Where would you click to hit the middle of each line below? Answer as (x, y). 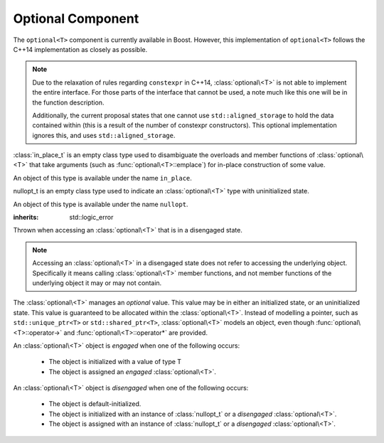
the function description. (68, 102)
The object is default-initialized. (95, 404)
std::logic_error (91, 218)
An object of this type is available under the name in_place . (102, 178)
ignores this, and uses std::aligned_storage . (104, 135)
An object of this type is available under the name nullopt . (101, 204)
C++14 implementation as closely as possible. (80, 49)
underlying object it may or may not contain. (97, 283)
